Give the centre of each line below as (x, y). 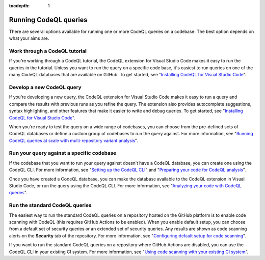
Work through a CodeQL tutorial (48, 51)
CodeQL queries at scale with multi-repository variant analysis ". (74, 141)
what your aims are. (29, 38)
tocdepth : (19, 6)
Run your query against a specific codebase (63, 153)
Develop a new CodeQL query (45, 87)
